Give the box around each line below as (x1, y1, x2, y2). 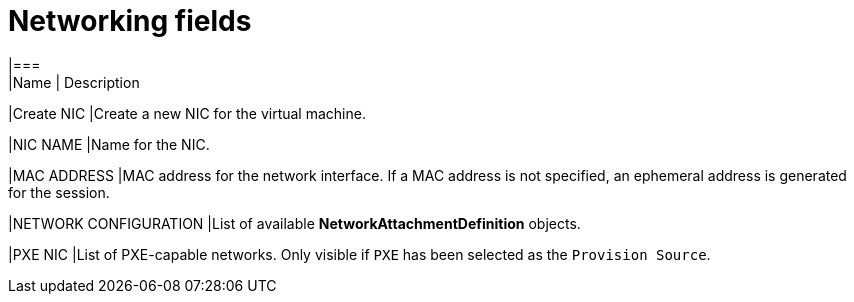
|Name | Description (8, 73, 140, 91)
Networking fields (8, 4, 252, 38)
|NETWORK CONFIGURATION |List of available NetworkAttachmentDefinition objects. (8, 214, 581, 232)
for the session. (8, 183, 110, 201)
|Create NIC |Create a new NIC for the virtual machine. (8, 104, 366, 122)
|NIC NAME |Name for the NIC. (8, 135, 210, 153)
